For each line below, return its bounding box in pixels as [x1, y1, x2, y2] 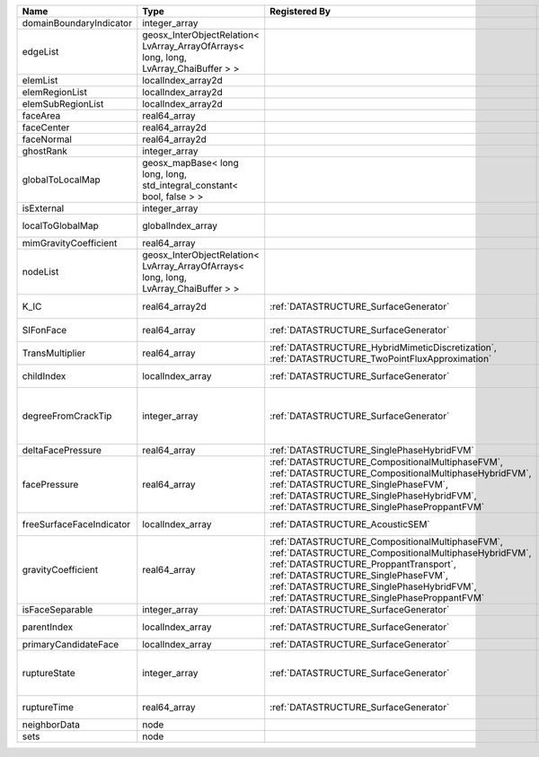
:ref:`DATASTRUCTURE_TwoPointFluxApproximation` [269, 353, 492, 365]
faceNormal [22, 133, 72, 145]
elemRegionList [22, 86, 88, 98]
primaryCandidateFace [22, 638, 119, 651]
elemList [22, 75, 58, 86]
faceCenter [22, 121, 70, 134]
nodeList [22, 266, 59, 277]
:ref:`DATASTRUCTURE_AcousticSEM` [269, 518, 430, 531]
